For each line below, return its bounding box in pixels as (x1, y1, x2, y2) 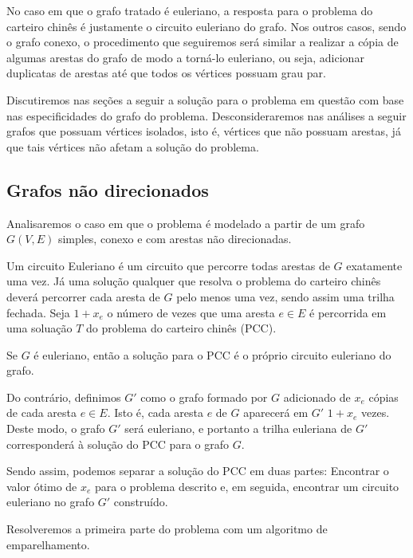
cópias (368, 388, 399, 405)
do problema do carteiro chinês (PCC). (86, 320, 277, 336)
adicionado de (283, 388, 351, 405)
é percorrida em (309, 304, 387, 320)
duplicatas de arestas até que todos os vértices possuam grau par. (6, 65, 326, 81)
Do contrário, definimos (6, 388, 121, 405)
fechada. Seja (6, 304, 70, 320)
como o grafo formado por (140, 388, 268, 405)
